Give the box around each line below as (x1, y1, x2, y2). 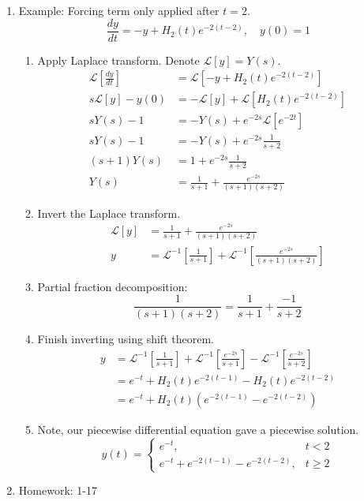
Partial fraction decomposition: (37, 278, 188, 294)
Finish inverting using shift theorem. (37, 331, 214, 347)
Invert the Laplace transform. (37, 204, 181, 221)
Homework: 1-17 (18, 482, 97, 499)
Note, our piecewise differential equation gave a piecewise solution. (37, 421, 359, 437)
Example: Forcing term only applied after (18, 2, 220, 18)
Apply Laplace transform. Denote (37, 51, 200, 68)
